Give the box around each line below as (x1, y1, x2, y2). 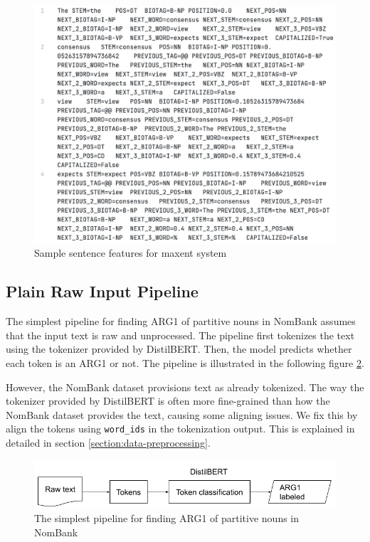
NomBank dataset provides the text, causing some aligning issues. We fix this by (6, 407, 358, 422)
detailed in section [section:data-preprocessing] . (6, 435, 211, 450)
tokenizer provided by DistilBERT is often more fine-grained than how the (6, 393, 330, 408)
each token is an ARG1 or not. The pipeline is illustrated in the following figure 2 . (6, 355, 364, 370)
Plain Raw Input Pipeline (6, 280, 199, 302)
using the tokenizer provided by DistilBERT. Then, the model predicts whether (6, 341, 352, 356)
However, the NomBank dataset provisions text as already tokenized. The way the (6, 379, 364, 394)
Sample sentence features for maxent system (34, 245, 227, 260)
